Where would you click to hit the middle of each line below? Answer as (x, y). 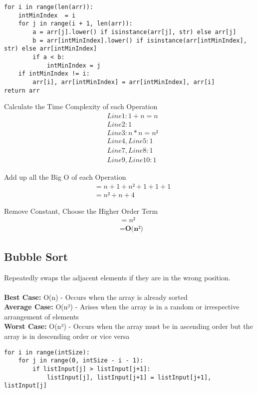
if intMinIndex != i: (54, 74)
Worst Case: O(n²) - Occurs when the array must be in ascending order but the (128, 326)
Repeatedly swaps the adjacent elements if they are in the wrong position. (117, 277)
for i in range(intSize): (47, 352)
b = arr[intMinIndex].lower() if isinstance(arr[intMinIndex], (140, 40)
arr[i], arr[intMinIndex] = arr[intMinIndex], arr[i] (124, 82)
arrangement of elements (41, 316)
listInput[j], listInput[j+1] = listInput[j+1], (129, 377)
